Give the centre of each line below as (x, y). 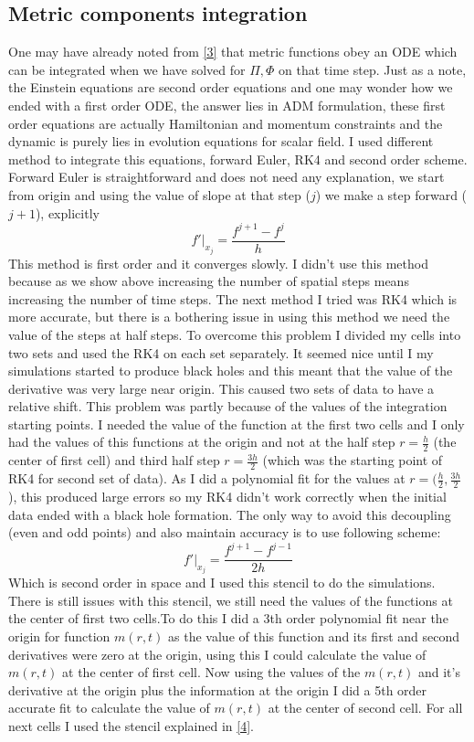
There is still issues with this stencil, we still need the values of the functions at (231, 600)
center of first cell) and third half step (114, 460)
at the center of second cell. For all (365, 708)
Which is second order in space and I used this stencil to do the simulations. (222, 583)
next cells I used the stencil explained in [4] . (131, 725)
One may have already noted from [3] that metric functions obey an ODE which (233, 52)
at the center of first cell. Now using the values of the (211, 672)
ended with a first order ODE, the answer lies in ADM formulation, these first (227, 105)
